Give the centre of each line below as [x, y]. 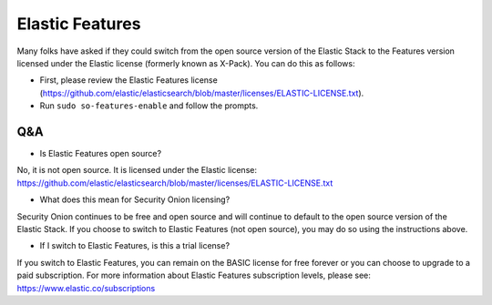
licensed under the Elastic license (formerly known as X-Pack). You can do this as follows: [186, 63]
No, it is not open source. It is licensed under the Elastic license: [137, 170]
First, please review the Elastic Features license [128, 80]
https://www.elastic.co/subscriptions [86, 288]
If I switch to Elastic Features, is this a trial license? [135, 246]
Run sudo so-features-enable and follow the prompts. [149, 106]
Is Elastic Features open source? [101, 154]
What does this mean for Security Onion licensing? [135, 199]
